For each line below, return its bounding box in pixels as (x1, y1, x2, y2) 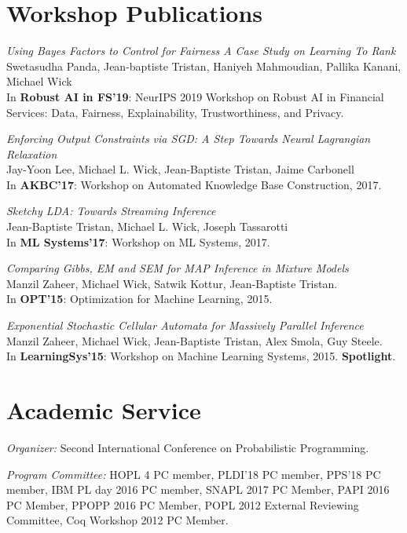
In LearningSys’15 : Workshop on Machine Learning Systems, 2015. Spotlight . (6, 348, 396, 364)
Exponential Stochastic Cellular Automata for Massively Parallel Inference (6, 317, 364, 334)
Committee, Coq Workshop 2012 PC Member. (6, 512, 229, 528)
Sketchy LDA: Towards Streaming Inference (6, 203, 216, 219)
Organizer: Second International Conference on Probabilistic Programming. (6, 439, 369, 455)
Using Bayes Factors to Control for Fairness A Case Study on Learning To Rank (6, 42, 396, 59)
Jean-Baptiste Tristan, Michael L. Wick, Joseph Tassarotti (6, 218, 288, 235)
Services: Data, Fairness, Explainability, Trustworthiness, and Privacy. (6, 104, 344, 120)
